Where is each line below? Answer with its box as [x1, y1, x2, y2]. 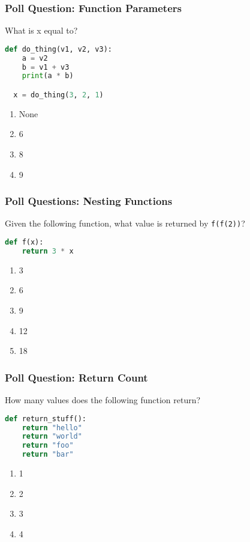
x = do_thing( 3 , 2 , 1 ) [13, 90, 104, 99]
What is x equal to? [5, 24, 78, 37]
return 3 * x [22, 246, 74, 255]
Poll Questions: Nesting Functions [5, 193, 173, 209]
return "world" [22, 432, 82, 441]
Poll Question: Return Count [5, 370, 148, 385]
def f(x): [5, 238, 44, 247]
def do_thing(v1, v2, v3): [5, 44, 112, 53]
